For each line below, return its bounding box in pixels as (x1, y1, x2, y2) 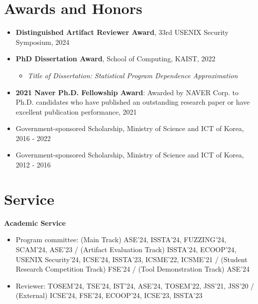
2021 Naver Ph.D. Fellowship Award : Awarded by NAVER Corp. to (15, 87, 239, 97)
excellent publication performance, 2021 (15, 106, 137, 117)
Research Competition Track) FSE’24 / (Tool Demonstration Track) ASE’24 (15, 264, 250, 274)
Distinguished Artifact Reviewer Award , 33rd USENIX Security (15, 27, 229, 37)
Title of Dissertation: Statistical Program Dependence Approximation (27, 70, 238, 80)
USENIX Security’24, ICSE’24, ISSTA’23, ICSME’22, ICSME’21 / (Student (15, 254, 248, 264)
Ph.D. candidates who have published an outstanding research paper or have (15, 97, 250, 107)
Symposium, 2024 (15, 36, 70, 47)
